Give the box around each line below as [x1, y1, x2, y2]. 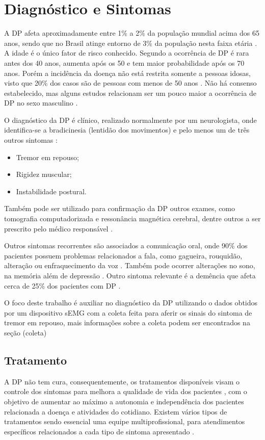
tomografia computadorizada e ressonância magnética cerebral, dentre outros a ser [4, 213, 261, 224]
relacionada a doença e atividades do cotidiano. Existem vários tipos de [4, 406, 227, 417]
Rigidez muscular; [16, 169, 72, 179]
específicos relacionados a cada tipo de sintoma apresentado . [4, 426, 195, 436]
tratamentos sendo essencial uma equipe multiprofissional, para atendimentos [4, 416, 245, 427]
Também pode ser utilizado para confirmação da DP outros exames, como [4, 203, 235, 214]
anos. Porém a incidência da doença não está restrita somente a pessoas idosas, [4, 67, 251, 78]
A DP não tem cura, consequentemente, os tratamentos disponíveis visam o [4, 376, 240, 386]
